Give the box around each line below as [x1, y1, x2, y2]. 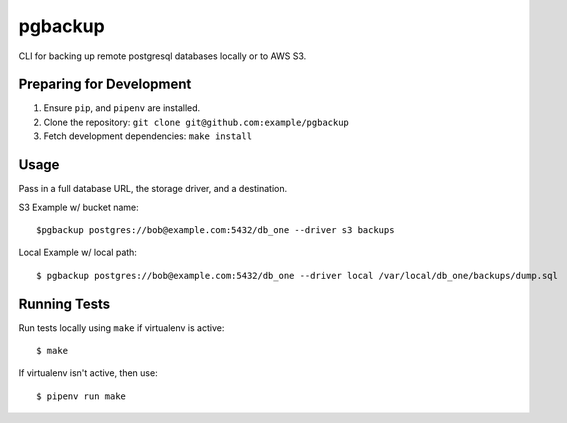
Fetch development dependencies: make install [43, 130, 253, 142]
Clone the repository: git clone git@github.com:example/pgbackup [43, 116, 350, 128]
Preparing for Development [18, 76, 192, 93]
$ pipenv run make [36, 390, 127, 402]
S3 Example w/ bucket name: [18, 201, 139, 213]
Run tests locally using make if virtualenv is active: [18, 321, 225, 334]
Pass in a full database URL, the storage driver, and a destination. [18, 183, 288, 195]
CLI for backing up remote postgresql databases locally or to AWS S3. [18, 50, 307, 62]
